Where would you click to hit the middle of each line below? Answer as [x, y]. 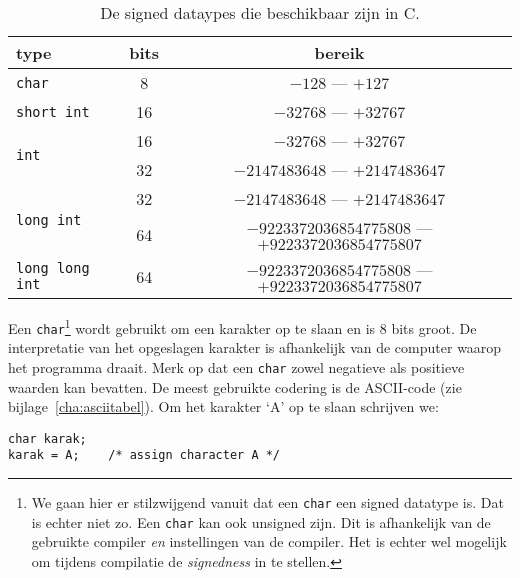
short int [53, 111]
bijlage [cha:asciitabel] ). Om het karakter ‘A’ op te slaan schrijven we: [223, 406]
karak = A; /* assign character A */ [144, 455]
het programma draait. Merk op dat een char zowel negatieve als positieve [236, 366]
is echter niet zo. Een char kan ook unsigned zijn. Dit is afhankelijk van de [261, 521]
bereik [339, 52]
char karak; [47, 438]
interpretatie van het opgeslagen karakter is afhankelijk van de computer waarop [255, 347]
